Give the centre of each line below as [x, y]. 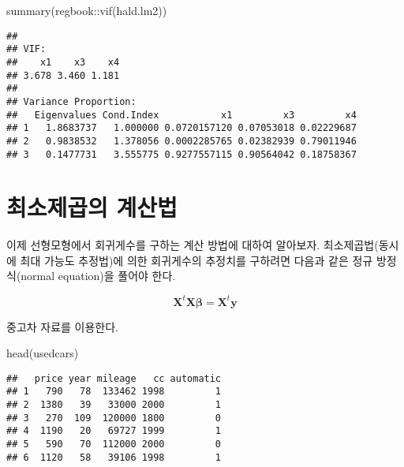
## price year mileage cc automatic [114, 378]
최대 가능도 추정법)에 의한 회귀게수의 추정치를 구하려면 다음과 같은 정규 [196, 260]
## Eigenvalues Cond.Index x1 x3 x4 [181, 115]
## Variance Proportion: [71, 101]
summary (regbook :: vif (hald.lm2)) [87, 10]
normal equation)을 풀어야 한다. [98, 276]
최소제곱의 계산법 [92, 207]
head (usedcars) [43, 353]
